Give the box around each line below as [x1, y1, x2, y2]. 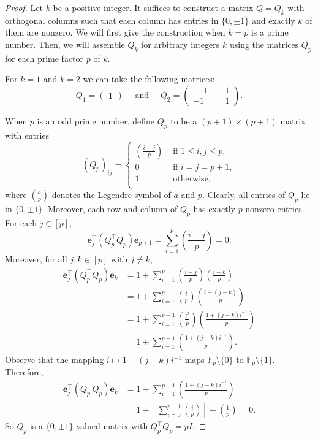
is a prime [251, 26, 289, 39]
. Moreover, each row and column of [42, 202, 178, 215]
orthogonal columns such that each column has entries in [5, 13, 219, 26]
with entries [5, 128, 50, 141]
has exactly [193, 202, 235, 215]
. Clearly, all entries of [202, 188, 286, 200]
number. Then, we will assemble [5, 37, 125, 50]
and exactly [251, 13, 295, 26]
